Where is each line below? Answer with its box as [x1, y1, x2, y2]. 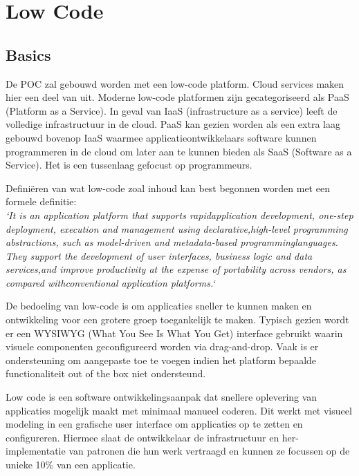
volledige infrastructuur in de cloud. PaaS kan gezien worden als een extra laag [6, 117, 340, 131]
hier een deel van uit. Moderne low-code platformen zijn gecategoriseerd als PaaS [6, 90, 349, 104]
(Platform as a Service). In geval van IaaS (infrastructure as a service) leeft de [6, 103, 338, 117]
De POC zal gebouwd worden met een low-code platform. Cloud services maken [6, 76, 344, 91]
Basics [6, 44, 51, 65]
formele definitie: [6, 194, 77, 209]
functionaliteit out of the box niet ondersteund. [6, 366, 206, 381]
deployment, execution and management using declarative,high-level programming [6, 221, 348, 236]
